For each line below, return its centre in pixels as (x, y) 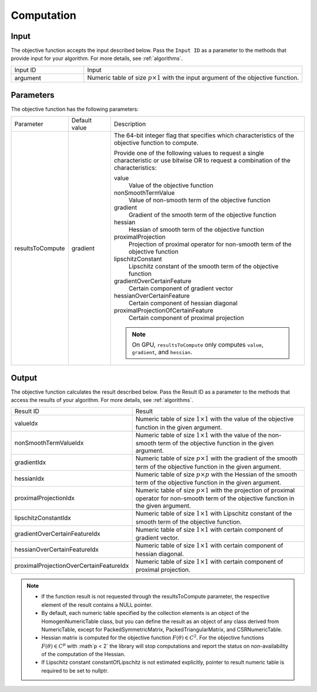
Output (24, 377)
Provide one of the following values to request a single (189, 153)
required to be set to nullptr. (75, 670)
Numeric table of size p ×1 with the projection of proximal (215, 490)
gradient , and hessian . (162, 352)
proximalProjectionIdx (44, 498)
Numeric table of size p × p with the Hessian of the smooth (216, 474)
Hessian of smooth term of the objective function (196, 229)
